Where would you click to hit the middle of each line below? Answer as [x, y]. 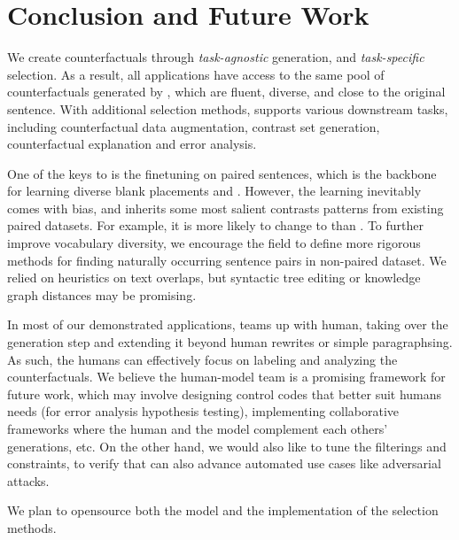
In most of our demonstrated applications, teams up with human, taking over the [228, 324]
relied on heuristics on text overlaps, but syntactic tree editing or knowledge [214, 278]
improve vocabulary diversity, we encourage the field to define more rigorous [214, 243]
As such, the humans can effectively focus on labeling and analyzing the [202, 359]
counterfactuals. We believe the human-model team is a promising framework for [226, 377]
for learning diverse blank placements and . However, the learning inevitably [214, 191]
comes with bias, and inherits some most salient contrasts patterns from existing [226, 208]
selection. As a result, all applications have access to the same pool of [196, 74]
